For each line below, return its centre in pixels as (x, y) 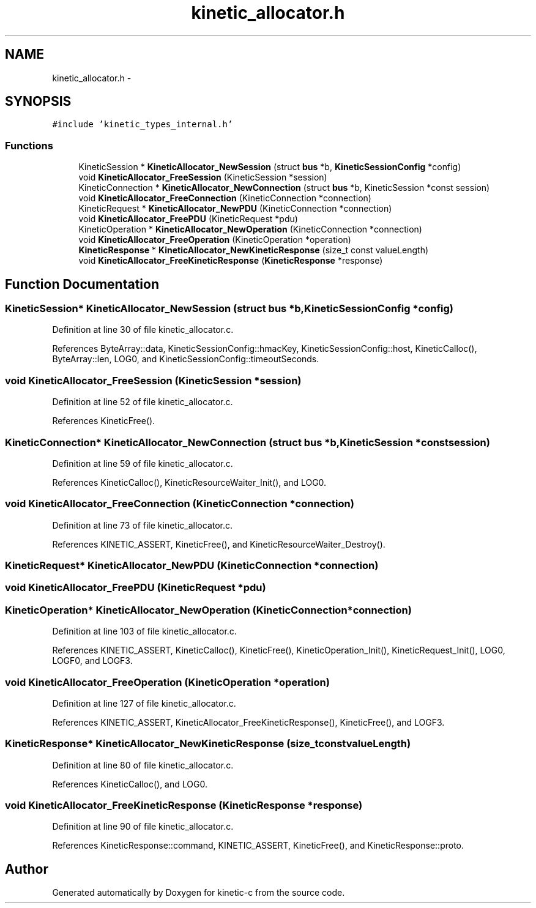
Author (27, 869)
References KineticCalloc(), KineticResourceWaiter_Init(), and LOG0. (189, 482)
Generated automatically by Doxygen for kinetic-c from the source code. (199, 893)
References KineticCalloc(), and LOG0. (130, 784)
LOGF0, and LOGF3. (92, 661)
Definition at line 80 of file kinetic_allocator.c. (143, 765)
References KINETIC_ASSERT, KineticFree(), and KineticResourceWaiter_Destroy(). (219, 544)
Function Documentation (82, 284)
